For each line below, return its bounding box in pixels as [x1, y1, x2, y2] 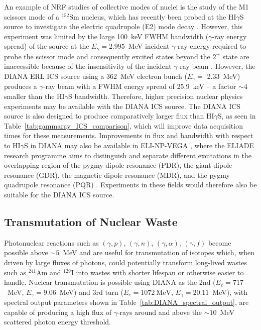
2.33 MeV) [207, 71, 240, 81]
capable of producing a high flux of [4, 306, 111, 317]
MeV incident [128, 41, 170, 51]
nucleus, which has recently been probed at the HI [81, 11, 236, 22]
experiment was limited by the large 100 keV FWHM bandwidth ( [4, 31, 209, 41]
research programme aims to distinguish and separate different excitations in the [4, 150, 252, 160]
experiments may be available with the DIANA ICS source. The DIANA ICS [4, 100, 241, 111]
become [208, 237, 231, 248]
